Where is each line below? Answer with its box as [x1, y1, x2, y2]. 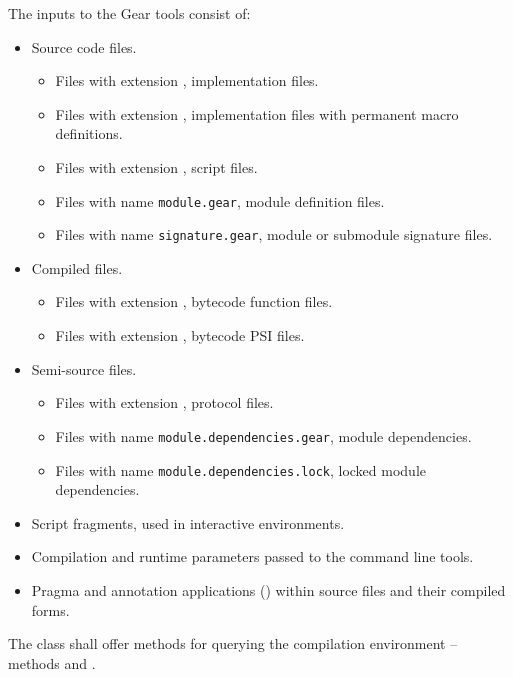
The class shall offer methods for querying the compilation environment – [8, 633, 458, 654]
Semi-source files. [31, 358, 137, 379]
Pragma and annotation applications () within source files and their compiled [31, 579, 506, 600]
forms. [31, 599, 70, 620]
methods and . [8, 652, 96, 673]
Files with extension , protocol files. [55, 392, 274, 413]
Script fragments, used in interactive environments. [31, 512, 345, 533]
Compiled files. [31, 257, 123, 278]
